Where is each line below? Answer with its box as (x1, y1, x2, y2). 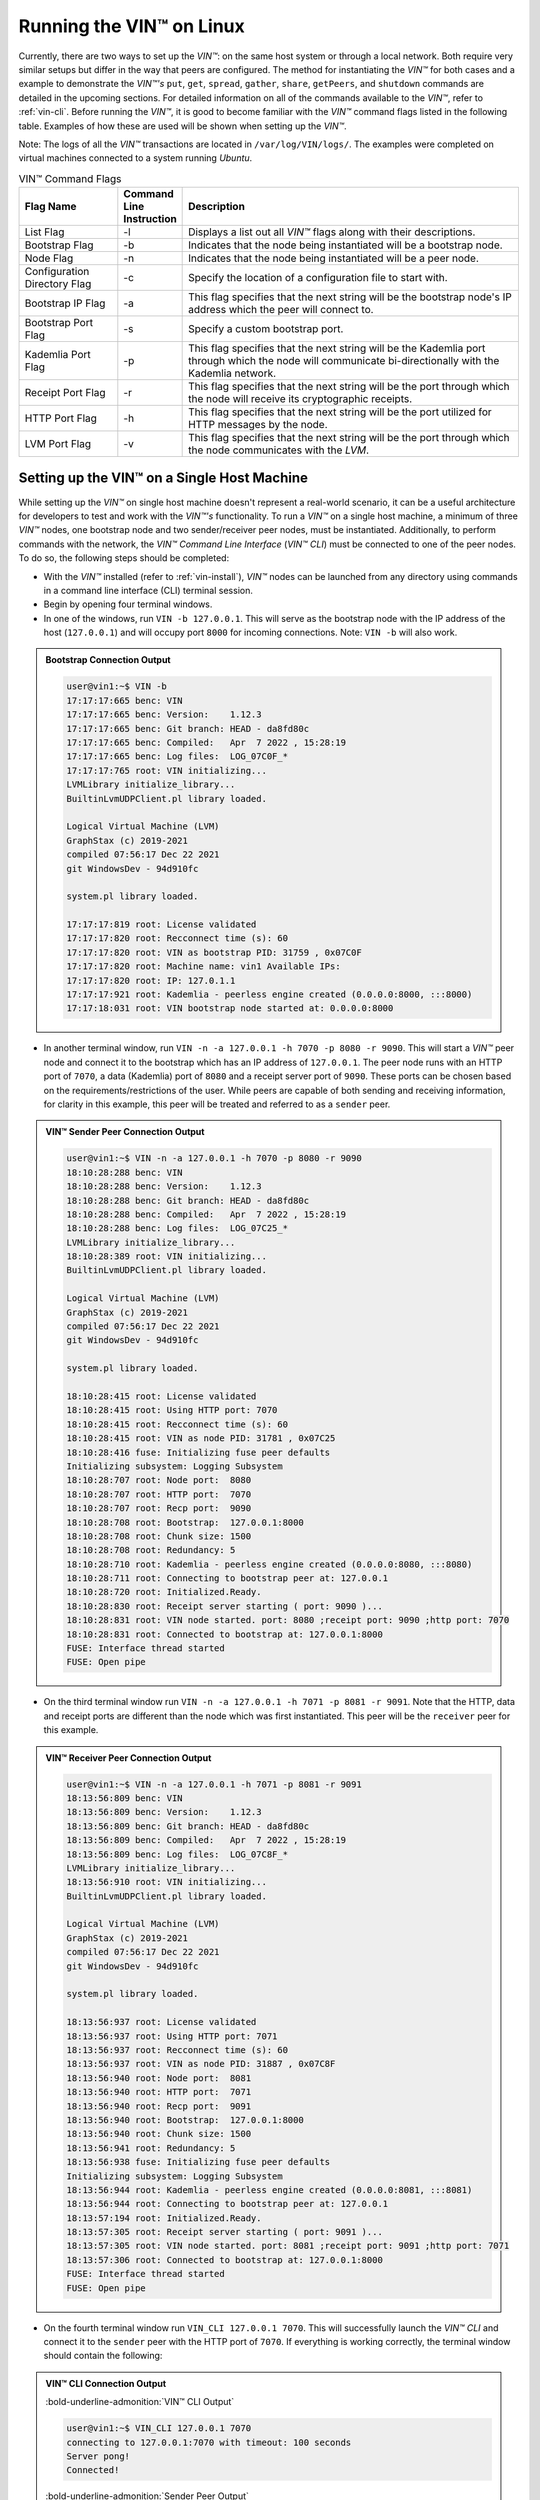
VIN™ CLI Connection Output (45, 2377, 167, 2389)
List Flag (24, 225, 65, 239)
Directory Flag (24, 277, 92, 291)
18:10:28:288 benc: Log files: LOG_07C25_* (66, 1223, 289, 1234)
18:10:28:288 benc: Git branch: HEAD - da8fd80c (66, 1195, 310, 1206)
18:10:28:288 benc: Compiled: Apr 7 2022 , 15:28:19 (66, 1208, 347, 1220)
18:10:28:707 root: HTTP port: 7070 (66, 1488, 252, 1500)
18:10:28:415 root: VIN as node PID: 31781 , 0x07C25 (66, 1433, 336, 1444)
